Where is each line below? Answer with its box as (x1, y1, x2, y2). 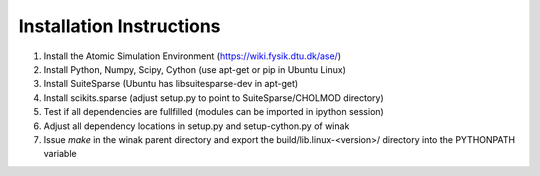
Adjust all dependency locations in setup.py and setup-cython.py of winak (43, 120, 350, 132)
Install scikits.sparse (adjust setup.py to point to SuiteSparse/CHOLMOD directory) (43, 91, 384, 104)
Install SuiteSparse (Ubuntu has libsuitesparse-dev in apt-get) (43, 78, 299, 90)
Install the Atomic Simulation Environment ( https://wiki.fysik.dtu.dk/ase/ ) (43, 50, 342, 62)
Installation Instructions (18, 15, 221, 37)
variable (43, 148, 77, 160)
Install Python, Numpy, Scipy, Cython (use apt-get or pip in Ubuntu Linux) (43, 63, 347, 75)
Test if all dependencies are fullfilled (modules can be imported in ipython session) (43, 106, 384, 118)
